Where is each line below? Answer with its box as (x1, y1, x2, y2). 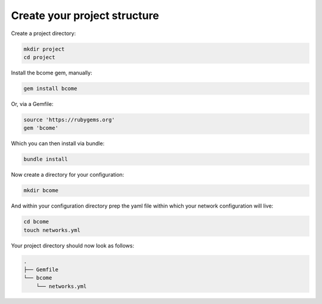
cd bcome (23, 218, 49, 225)
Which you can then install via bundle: (11, 140, 104, 147)
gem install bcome (23, 85, 78, 92)
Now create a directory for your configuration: (11, 171, 125, 178)
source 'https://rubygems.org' (23, 116, 116, 123)
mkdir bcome (23, 187, 59, 194)
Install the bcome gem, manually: (11, 69, 92, 76)
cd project (23, 54, 55, 61)
